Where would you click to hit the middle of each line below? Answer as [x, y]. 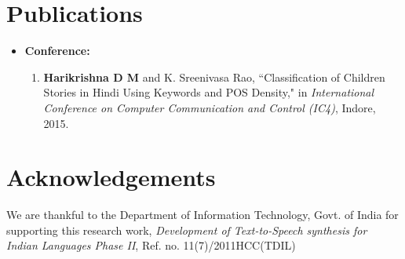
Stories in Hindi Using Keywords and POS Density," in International [209, 92]
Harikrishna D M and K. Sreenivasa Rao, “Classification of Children [214, 77]
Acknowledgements [111, 177]
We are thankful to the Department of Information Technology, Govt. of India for [202, 215]
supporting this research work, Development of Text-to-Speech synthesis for [187, 230]
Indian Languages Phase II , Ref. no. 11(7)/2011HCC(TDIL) [151, 245]
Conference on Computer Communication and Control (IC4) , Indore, [210, 107]
